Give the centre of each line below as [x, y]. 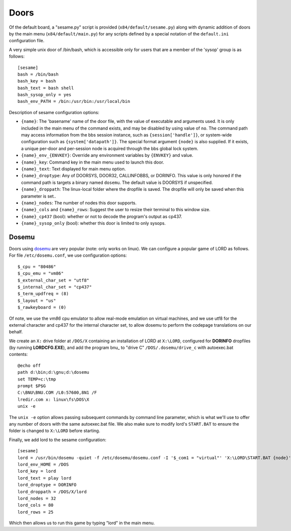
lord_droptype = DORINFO [47, 485]
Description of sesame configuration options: [54, 112]
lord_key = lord [37, 471]
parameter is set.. [39, 196]
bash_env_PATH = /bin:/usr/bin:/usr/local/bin [74, 101]
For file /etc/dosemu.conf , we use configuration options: [68, 255]
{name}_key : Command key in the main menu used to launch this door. [93, 162]
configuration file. [27, 41]
